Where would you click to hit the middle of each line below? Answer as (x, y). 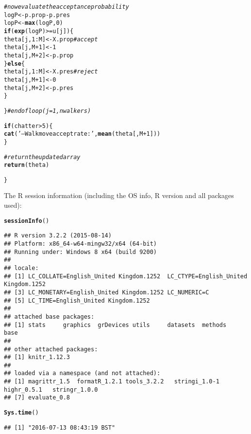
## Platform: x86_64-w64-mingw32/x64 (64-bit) (80, 244)
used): (13, 205)
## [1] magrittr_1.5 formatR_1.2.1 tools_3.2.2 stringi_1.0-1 (112, 382)
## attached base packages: (49, 316)
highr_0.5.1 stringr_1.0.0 (51, 389)
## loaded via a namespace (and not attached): (82, 373)
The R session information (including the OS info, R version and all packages (119, 195)
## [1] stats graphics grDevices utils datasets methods (115, 325)
